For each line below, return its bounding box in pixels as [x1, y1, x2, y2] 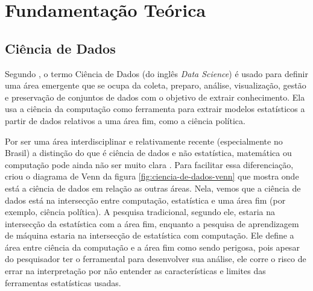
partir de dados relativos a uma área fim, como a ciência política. [5, 114, 245, 127]
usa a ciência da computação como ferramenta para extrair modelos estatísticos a [5, 102, 305, 115]
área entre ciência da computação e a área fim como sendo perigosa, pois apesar [5, 240, 300, 253]
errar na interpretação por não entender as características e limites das [5, 264, 266, 277]
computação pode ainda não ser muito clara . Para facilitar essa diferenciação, [5, 158, 294, 171]
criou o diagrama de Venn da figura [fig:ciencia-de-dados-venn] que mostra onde [5, 170, 299, 183]
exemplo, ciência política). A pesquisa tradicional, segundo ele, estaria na [5, 205, 275, 218]
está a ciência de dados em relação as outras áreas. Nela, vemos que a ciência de [5, 181, 301, 194]
